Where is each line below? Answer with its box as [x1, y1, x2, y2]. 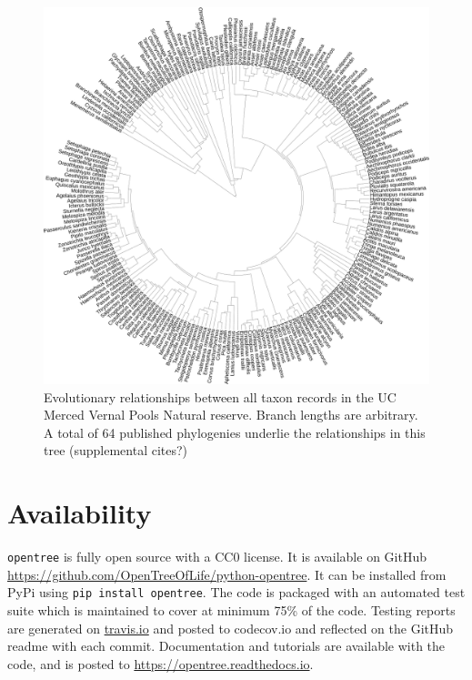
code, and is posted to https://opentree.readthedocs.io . [7, 654, 314, 673]
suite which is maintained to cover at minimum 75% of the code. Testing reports [7, 601, 456, 620]
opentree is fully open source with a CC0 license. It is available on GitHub [7, 547, 427, 566]
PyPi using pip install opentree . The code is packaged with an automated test [7, 583, 466, 602]
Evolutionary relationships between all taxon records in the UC [44, 387, 397, 406]
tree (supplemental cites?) [44, 441, 188, 460]
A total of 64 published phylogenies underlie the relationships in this [44, 422, 426, 441]
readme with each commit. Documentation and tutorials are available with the [7, 636, 446, 655]
